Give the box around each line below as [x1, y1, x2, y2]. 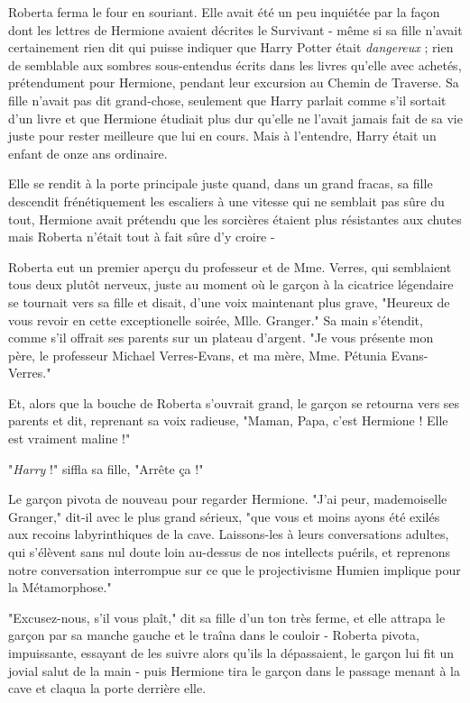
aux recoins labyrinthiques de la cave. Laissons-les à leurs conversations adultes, [8, 525, 449, 543]
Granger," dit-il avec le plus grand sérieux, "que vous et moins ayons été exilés [8, 507, 440, 525]
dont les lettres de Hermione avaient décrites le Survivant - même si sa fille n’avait [8, 20, 463, 39]
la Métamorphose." [8, 578, 112, 597]
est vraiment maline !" [8, 429, 131, 448]
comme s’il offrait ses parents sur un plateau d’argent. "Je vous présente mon [8, 328, 434, 347]
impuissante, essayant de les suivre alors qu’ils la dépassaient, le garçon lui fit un [8, 644, 454, 662]
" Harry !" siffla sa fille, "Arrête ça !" [8, 459, 204, 478]
